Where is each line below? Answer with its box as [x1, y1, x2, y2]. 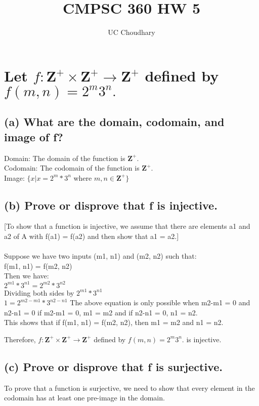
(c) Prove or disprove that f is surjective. [4, 358, 223, 374]
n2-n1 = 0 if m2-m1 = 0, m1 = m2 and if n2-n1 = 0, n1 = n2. [4, 307, 198, 317]
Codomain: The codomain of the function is [4, 163, 140, 173]
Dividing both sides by [4, 287, 74, 298]
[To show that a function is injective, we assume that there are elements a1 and [4, 221, 250, 231]
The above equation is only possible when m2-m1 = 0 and [70, 297, 250, 308]
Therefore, [4, 334, 36, 344]
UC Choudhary [108, 27, 155, 37]
